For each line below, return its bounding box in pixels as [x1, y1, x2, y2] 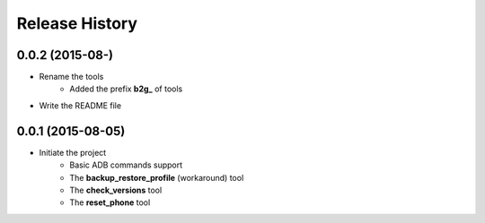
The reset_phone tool [69, 197, 151, 208]
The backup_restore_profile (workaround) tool [69, 172, 244, 183]
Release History [16, 13, 138, 33]
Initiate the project [39, 147, 107, 158]
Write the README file [39, 99, 121, 111]
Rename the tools [39, 72, 104, 82]
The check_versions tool [69, 184, 163, 195]
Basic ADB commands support [69, 159, 183, 170]
